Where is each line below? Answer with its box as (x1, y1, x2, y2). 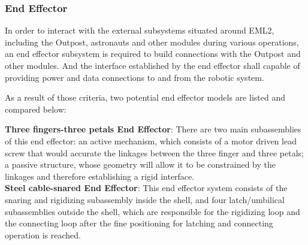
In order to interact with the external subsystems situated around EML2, (5, 24, 274, 37)
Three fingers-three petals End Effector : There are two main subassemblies (5, 123, 301, 135)
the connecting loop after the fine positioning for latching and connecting (5, 217, 273, 229)
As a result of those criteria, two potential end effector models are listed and (5, 91, 285, 104)
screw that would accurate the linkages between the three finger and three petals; (5, 146, 304, 159)
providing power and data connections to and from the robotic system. (5, 71, 264, 83)
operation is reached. (5, 228, 81, 241)
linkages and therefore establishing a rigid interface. (5, 170, 195, 182)
